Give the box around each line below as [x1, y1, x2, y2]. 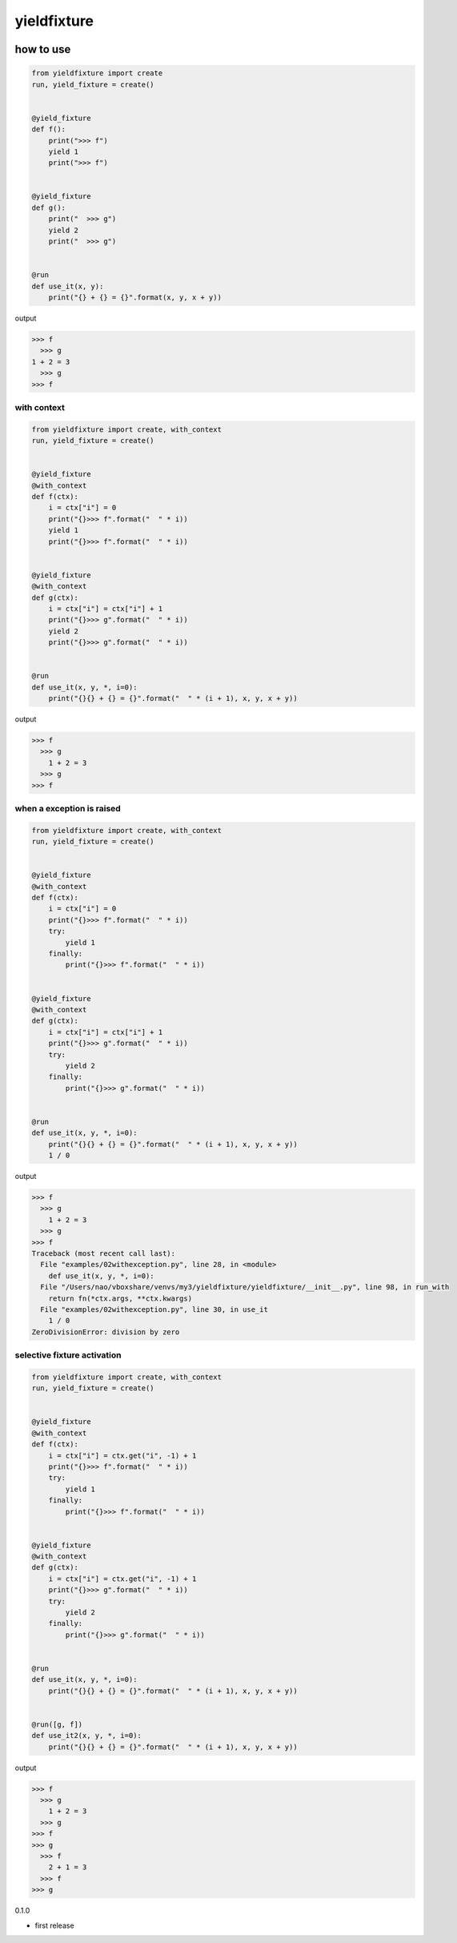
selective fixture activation [14, 1350, 122, 1361]
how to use [14, 42, 71, 56]
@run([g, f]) [31, 1720, 83, 1729]
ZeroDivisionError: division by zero [31, 1327, 180, 1337]
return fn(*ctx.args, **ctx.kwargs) [48, 1293, 192, 1303]
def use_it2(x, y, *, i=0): [31, 1731, 142, 1740]
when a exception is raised [14, 803, 122, 814]
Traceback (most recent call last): [31, 1249, 176, 1257]
